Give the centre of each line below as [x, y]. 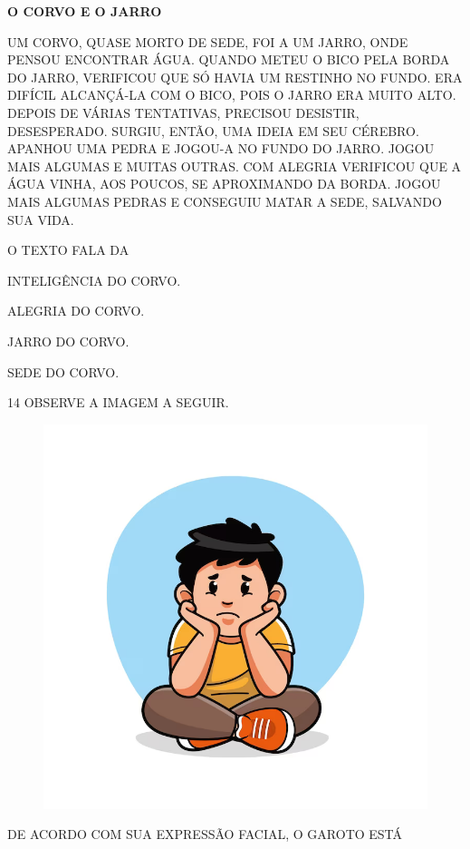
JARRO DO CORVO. [68, 341]
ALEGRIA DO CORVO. [76, 311]
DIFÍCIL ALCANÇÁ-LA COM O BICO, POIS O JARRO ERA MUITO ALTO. [232, 95]
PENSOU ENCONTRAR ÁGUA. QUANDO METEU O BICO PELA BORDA [229, 59]
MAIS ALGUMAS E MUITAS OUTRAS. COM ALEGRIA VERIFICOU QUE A [235, 166]
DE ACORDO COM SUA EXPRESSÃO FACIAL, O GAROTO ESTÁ [205, 834]
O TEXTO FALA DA [68, 250]
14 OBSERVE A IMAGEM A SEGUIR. [118, 402]
